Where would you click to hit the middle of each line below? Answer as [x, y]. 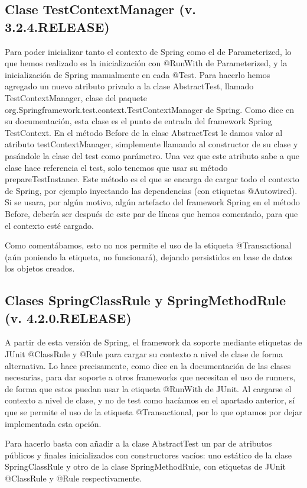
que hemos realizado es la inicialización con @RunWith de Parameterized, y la [146, 63]
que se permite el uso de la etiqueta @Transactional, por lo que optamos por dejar [153, 412]
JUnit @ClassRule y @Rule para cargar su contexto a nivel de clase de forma [144, 354]
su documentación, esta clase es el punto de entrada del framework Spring [138, 121]
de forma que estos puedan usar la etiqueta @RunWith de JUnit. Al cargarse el [148, 388]
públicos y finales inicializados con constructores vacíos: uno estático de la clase [148, 455]
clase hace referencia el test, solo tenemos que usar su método [116, 167]
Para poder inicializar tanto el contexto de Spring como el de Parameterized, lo [148, 51]
